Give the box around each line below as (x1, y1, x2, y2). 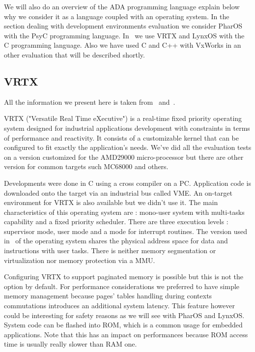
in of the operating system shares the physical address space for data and (4, 235, 228, 246)
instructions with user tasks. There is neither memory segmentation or (4, 245, 216, 256)
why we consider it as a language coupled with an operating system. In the (4, 11, 229, 21)
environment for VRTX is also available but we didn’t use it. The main (4, 197, 218, 207)
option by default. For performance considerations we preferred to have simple (4, 281, 240, 291)
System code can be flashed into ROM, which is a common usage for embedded (4, 320, 243, 330)
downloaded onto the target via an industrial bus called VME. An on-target (4, 187, 232, 198)
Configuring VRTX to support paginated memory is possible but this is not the (4, 271, 243, 282)
